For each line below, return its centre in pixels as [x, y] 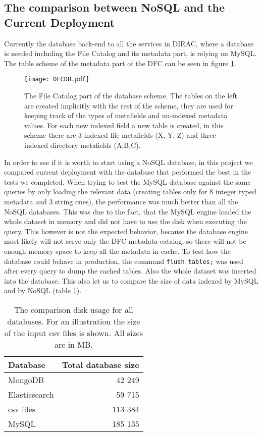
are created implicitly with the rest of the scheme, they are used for [129, 105]
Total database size [100, 364]
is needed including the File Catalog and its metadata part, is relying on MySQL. [130, 53]
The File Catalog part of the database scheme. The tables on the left [131, 96]
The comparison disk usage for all [73, 309]
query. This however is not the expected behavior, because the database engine [126, 231]
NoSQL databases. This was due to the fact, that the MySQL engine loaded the [128, 211]
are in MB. [73, 344]
